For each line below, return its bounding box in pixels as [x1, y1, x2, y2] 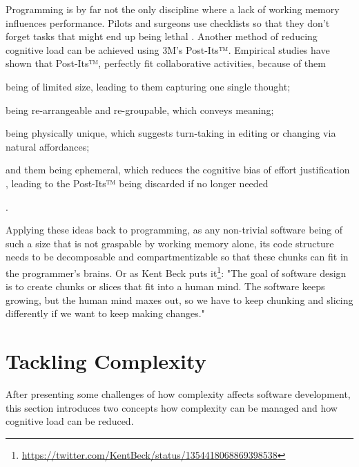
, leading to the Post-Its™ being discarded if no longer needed [6, 175, 269, 190]
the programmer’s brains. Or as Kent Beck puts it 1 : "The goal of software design [6, 263, 347, 280]
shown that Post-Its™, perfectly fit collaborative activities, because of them [6, 56, 326, 70]
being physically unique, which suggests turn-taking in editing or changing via [6, 126, 336, 140]
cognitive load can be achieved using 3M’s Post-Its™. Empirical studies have [6, 42, 330, 57]
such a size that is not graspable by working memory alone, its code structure [6, 236, 334, 250]
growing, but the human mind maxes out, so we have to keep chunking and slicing [6, 292, 353, 307]
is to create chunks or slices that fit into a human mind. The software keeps [6, 279, 325, 294]
